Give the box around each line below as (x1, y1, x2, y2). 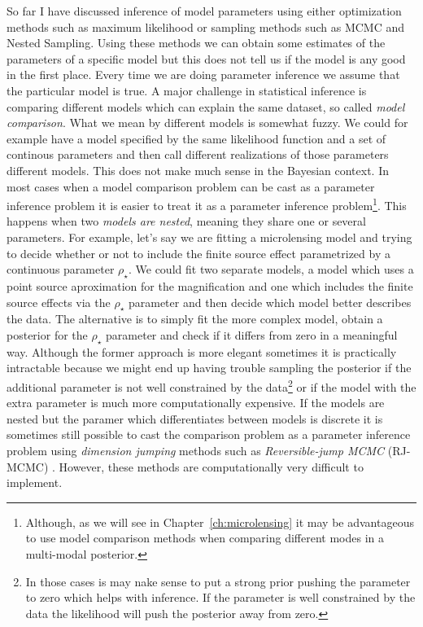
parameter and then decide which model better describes (128, 293, 412, 310)
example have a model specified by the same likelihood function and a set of (7, 129, 386, 147)
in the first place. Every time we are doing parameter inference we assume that (7, 66, 400, 83)
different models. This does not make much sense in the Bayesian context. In (7, 161, 390, 178)
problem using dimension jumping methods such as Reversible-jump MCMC (7, 441, 385, 458)
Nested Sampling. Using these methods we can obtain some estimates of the (7, 34, 386, 51)
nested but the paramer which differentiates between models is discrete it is (7, 410, 383, 427)
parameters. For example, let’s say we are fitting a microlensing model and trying (7, 228, 412, 245)
